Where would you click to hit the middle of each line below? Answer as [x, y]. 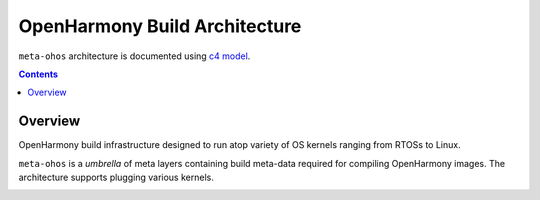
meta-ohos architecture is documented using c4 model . [134, 56]
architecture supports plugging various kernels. [116, 177]
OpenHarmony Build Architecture [160, 26]
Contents [38, 74]
